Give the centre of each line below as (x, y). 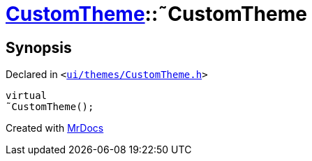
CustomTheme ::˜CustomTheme (156, 14)
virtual (27, 96)
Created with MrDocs (55, 128)
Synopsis (39, 47)
